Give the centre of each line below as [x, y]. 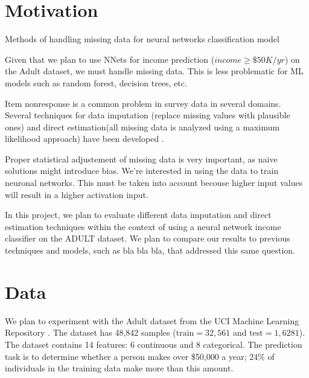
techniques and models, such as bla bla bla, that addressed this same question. [150, 250]
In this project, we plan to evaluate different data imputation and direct [138, 215]
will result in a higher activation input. [77, 194]
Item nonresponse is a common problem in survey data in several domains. [143, 103]
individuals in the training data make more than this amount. [119, 368]
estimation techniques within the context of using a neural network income [143, 226]
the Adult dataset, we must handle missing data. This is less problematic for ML [154, 71]
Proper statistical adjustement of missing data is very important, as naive [141, 159]
